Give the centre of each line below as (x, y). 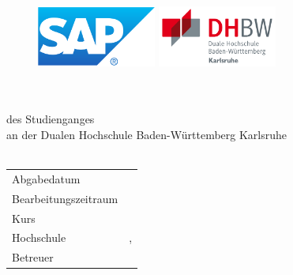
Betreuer (33, 257)
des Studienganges (51, 119)
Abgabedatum (46, 178)
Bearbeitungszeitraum (65, 198)
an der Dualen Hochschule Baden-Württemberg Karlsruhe (147, 134)
